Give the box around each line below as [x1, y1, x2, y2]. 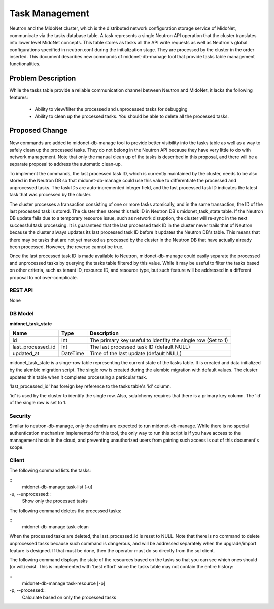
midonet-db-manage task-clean [22, 524, 89, 530]
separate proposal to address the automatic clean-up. [9, 161, 122, 167]
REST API [9, 287, 33, 294]
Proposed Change [9, 126, 68, 135]
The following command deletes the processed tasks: [9, 507, 122, 514]
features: [9, 94, 28, 100]
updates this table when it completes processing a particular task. [9, 374, 147, 380]
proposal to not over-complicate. [9, 274, 78, 280]
